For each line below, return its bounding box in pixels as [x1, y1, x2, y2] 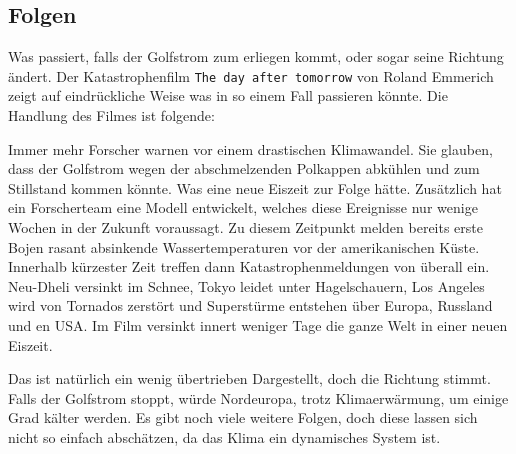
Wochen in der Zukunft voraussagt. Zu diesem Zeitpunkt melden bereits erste [8, 217, 483, 238]
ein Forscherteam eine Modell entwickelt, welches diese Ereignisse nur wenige [8, 197, 478, 218]
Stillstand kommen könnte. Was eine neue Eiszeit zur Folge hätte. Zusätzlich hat [8, 177, 502, 198]
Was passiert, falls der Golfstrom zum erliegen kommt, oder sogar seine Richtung [8, 46, 504, 67]
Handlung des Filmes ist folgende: [8, 105, 215, 126]
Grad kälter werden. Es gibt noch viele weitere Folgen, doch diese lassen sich [8, 407, 478, 428]
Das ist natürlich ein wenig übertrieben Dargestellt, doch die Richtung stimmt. [8, 368, 491, 389]
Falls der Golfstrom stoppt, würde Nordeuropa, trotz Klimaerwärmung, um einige [8, 387, 509, 408]
